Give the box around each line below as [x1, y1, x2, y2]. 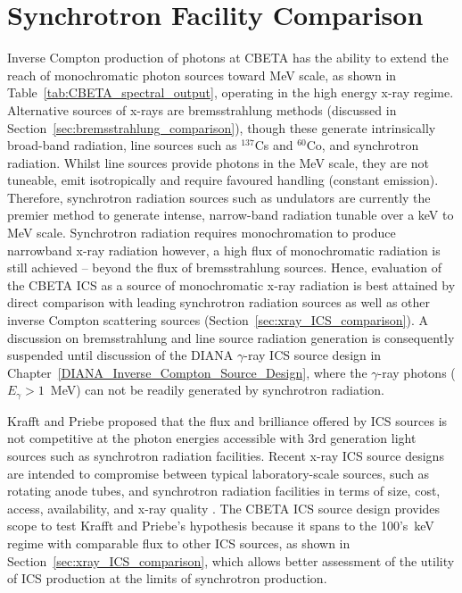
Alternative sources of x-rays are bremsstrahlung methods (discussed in [7, 100, 397, 119]
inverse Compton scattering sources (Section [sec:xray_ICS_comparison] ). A [7, 311, 428, 330]
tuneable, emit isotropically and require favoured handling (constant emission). [7, 171, 439, 189]
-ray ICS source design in [243, 346, 382, 364]
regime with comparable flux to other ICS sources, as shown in [7, 534, 351, 553]
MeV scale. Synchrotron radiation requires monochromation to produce [7, 223, 396, 242]
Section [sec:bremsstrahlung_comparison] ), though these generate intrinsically [7, 118, 436, 137]
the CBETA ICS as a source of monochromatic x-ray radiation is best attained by [7, 275, 456, 294]
